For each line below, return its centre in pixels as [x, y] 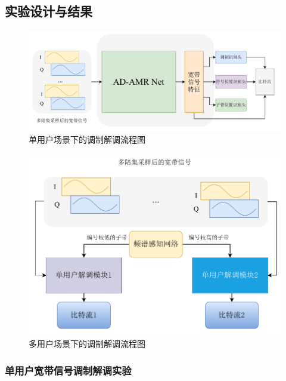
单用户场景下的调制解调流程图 [87, 139]
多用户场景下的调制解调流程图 [87, 344]
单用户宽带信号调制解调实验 [68, 370]
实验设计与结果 [49, 11]
